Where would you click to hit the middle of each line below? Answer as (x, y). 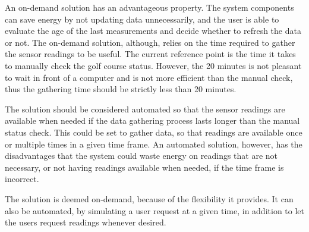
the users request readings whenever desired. (86, 222)
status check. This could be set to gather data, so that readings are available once (154, 132)
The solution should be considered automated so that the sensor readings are (145, 109)
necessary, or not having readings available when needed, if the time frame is (144, 167)
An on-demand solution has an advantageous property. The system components (149, 7)
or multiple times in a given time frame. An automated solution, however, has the (154, 144)
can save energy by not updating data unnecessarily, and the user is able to (142, 19)
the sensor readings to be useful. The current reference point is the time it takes (150, 54)
